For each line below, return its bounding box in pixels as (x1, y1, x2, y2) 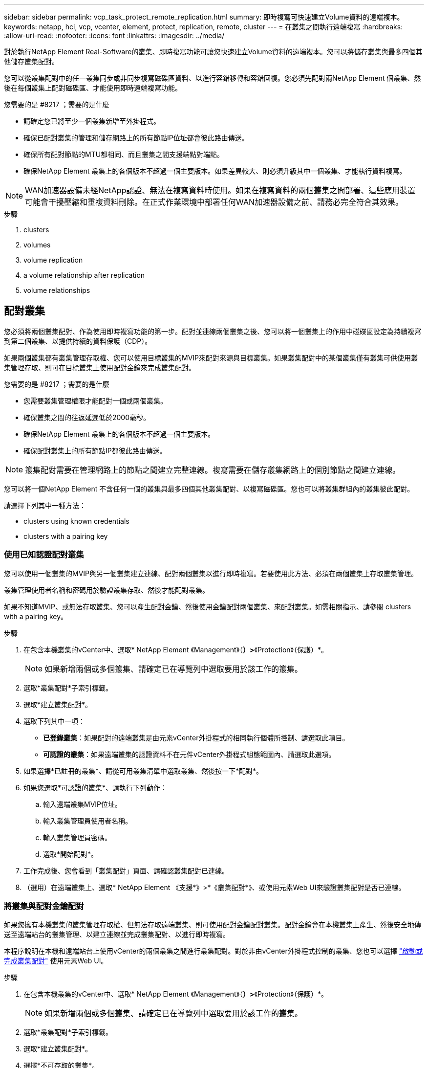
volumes (23, 241, 51, 249)
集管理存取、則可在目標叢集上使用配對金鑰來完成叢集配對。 (4, 363, 195, 372)
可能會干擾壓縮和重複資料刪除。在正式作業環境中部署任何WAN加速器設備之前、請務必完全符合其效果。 (25, 197, 404, 207)
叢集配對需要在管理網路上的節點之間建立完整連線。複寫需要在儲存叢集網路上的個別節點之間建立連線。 (25, 465, 401, 475)
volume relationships (23, 286, 90, 294)
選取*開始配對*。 (43, 849, 98, 858)
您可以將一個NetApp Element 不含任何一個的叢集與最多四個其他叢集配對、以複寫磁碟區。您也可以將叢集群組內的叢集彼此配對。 (4, 484, 414, 493)
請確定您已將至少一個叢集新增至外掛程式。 (23, 117, 160, 125)
